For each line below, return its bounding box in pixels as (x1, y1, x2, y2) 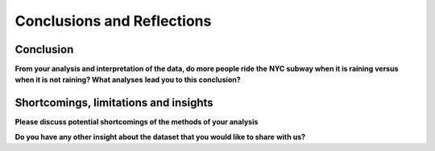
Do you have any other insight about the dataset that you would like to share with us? (14, 132, 306, 141)
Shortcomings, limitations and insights (14, 96, 213, 110)
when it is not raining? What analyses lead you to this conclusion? (14, 75, 241, 84)
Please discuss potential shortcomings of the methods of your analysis (14, 117, 259, 127)
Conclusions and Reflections (14, 12, 212, 30)
